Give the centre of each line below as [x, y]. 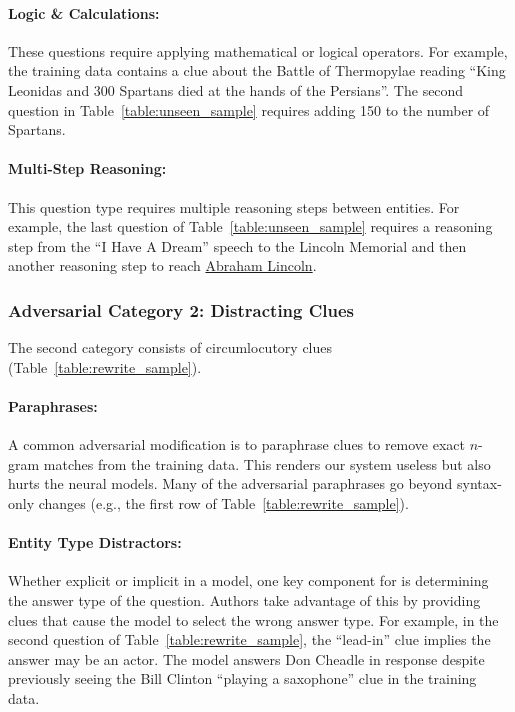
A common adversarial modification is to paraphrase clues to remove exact [237, 444]
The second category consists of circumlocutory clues [170, 347]
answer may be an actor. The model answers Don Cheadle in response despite [246, 658]
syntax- [479, 483]
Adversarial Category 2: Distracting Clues [181, 309]
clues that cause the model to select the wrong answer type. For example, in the [253, 619]
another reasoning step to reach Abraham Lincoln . [162, 265]
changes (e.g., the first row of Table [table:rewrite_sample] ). [223, 502]
